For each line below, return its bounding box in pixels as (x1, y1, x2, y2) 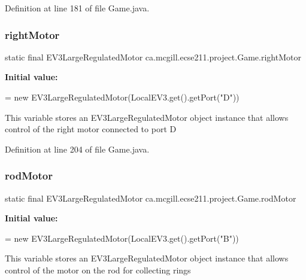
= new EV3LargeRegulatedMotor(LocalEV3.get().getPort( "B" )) (5, 232, 239, 244)
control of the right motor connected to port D (5, 123, 177, 135)
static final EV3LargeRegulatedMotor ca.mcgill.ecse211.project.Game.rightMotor (5, 50, 301, 63)
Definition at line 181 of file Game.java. (5, 2, 150, 14)
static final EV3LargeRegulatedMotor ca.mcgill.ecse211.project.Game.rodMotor (5, 191, 296, 204)
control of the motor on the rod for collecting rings (5, 263, 191, 276)
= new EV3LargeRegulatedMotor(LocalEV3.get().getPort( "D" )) (5, 91, 240, 103)
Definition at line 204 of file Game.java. (5, 142, 150, 155)
